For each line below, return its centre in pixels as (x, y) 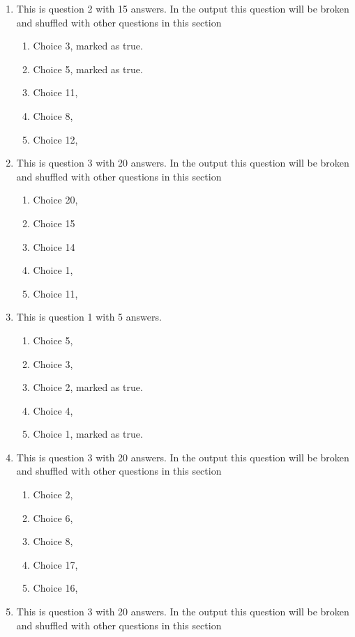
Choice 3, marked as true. (88, 46)
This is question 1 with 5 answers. (89, 317)
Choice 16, (55, 588)
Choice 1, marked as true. (88, 434)
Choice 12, (55, 139)
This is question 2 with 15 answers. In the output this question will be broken (183, 8)
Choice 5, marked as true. (88, 69)
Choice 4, (53, 410)
